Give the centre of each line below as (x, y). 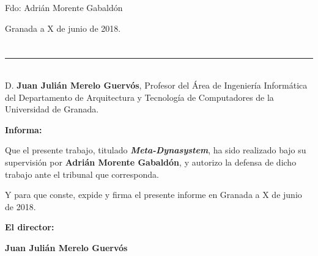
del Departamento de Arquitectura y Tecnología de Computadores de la (139, 97)
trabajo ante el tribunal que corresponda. (82, 174)
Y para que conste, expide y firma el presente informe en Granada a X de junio (153, 195)
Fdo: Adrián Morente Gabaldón (64, 7)
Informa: (24, 129)
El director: (30, 227)
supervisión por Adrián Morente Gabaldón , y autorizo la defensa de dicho (151, 162)
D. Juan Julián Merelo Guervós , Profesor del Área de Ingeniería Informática (156, 85)
